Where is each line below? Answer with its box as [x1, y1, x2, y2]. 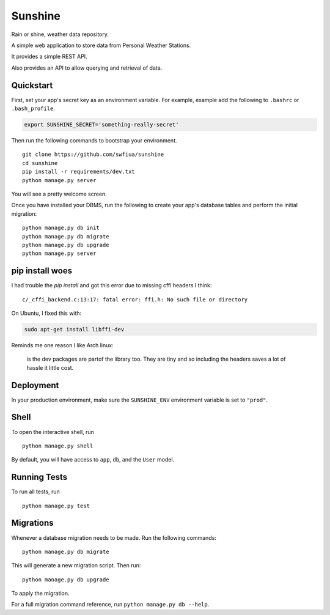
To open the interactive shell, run [11, 428, 95, 435]
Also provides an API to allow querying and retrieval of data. [11, 64, 163, 72]
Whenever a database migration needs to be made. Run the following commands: [11, 534, 217, 541]
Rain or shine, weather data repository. [11, 31, 109, 38]
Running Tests [11, 472, 67, 482]
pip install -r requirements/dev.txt [22, 168, 136, 175]
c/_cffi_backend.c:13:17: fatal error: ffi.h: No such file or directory [22, 296, 248, 303]
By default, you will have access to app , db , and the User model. [11, 456, 175, 463]
